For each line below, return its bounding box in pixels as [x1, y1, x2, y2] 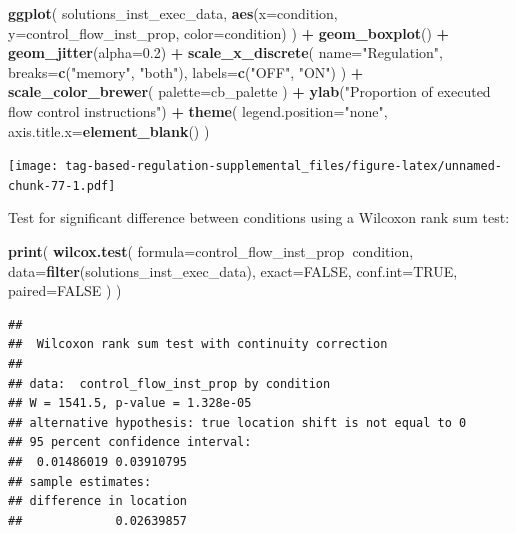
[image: [8, 159, 59, 174]
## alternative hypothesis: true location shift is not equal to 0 [8, 415, 467, 430]
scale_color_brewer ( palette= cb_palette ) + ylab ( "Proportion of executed [8, 81, 491, 102]
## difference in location [8, 494, 187, 509]
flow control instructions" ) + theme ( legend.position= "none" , [8, 100, 388, 121]
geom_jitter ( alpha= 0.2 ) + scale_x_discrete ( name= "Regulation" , [8, 42, 443, 63]
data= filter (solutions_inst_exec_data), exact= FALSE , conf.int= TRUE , [8, 260, 458, 281]
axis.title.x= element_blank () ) [8, 120, 210, 141]
